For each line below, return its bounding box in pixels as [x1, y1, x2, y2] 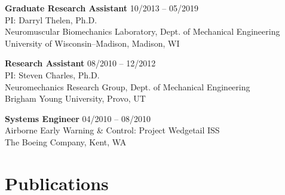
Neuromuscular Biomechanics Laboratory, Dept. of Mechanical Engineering [5, 25, 280, 38]
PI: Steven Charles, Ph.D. [5, 68, 100, 81]
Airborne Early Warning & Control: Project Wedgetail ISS [5, 124, 220, 136]
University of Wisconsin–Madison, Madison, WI [5, 36, 180, 49]
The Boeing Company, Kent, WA [5, 135, 127, 148]
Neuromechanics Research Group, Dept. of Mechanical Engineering [5, 80, 250, 93]
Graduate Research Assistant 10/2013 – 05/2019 [5, 2, 199, 14]
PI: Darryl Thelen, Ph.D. [5, 13, 97, 26]
